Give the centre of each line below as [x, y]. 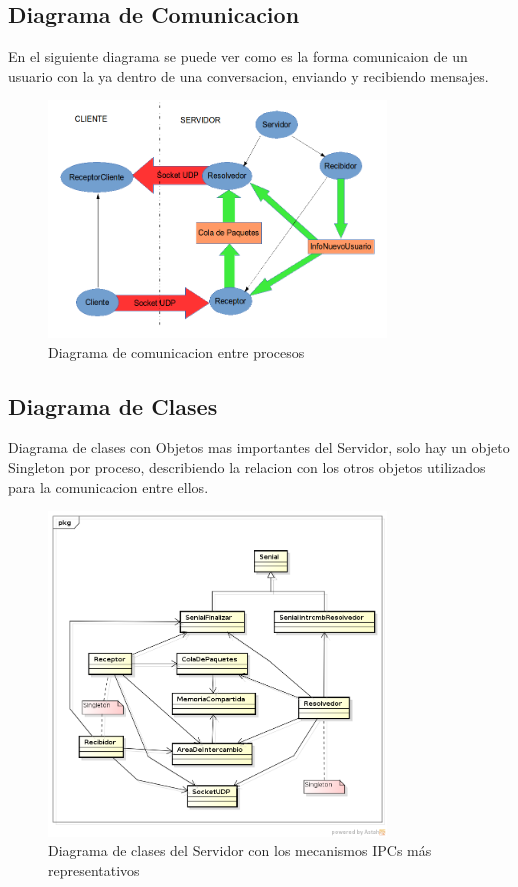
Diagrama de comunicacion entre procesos [176, 351]
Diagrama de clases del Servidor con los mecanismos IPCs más [240, 850]
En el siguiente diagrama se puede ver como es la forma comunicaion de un [238, 56]
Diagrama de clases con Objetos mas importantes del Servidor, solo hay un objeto [259, 447]
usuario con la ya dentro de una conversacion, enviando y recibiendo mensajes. [248, 75]
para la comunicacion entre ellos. [108, 486]
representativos [94, 869]
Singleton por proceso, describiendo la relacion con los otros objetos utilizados [247, 467]
